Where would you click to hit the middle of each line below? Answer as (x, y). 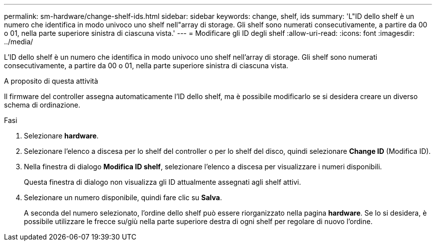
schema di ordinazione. (42, 105)
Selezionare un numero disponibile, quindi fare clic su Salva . (123, 197)
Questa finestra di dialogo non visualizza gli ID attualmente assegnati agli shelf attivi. (163, 182)
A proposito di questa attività (51, 81)
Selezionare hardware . (61, 136)
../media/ (19, 42)
